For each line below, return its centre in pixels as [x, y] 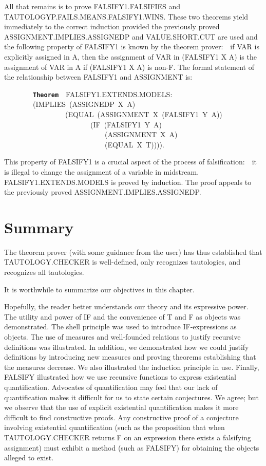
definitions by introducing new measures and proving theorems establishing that [130, 357]
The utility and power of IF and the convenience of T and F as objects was [122, 316]
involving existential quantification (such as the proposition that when [115, 427]
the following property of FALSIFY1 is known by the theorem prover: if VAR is [132, 46]
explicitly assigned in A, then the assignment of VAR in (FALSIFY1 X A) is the [130, 56]
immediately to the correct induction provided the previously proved [112, 26]
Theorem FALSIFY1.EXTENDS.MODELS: [103, 94]
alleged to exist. [29, 458]
